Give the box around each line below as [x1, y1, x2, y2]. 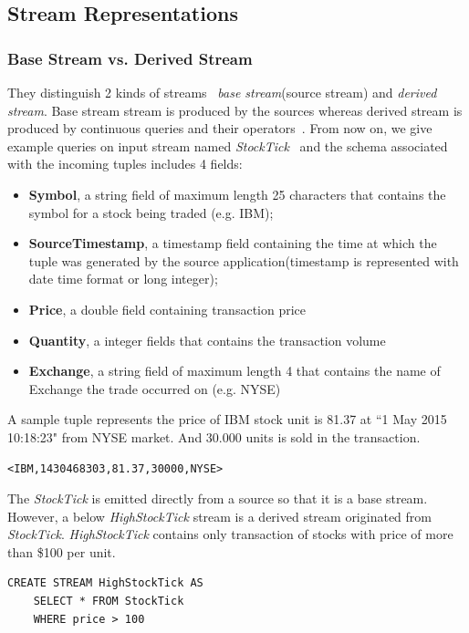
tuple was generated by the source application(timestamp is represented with [28, 251, 459, 270]
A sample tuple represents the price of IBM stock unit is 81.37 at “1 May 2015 [7, 410, 447, 429]
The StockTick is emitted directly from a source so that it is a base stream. [7, 489, 428, 508]
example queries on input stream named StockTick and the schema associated [7, 136, 448, 155]
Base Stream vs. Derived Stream [7, 47, 253, 69]
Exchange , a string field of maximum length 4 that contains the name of [28, 361, 441, 380]
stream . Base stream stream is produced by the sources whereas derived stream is [7, 100, 463, 119]
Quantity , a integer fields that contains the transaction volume [28, 330, 386, 349]
